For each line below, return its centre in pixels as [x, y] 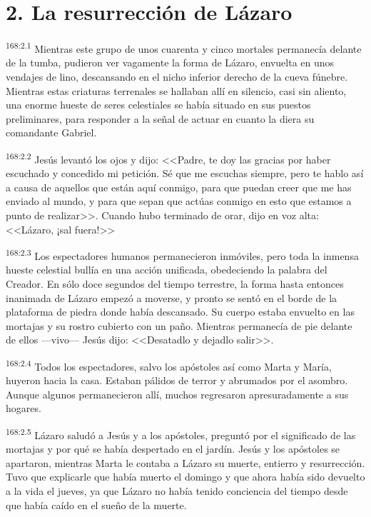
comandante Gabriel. [51, 132]
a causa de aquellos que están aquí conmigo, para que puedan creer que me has [179, 187]
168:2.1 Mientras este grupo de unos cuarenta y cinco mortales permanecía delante [184, 47]
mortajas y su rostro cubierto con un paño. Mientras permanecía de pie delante [179, 325]
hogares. [24, 408]
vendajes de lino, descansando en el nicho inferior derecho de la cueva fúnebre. [177, 76]
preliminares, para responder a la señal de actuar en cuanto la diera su [160, 118]
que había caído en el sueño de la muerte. [96, 505]
